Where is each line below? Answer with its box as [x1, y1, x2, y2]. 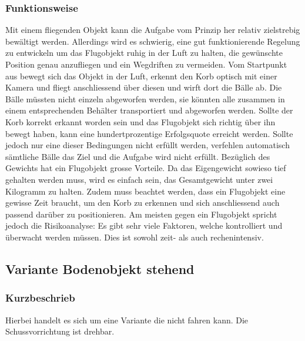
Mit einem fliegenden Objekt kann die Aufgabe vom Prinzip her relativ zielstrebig [5, 24, 300, 36]
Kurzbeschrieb [5, 290, 75, 305]
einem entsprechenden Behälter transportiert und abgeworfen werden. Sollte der [5, 104, 293, 116]
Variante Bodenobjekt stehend [5, 259, 195, 278]
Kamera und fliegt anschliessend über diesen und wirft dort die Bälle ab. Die [5, 81, 282, 93]
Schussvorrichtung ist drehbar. [5, 325, 115, 337]
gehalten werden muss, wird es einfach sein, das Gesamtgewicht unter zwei [5, 173, 273, 185]
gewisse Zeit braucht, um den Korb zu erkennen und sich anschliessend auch [5, 196, 280, 209]
